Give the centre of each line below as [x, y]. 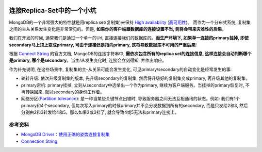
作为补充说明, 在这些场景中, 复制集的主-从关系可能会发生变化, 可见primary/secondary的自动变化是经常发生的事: [120, 69]
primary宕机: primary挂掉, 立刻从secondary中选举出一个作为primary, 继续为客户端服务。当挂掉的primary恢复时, [133, 85]
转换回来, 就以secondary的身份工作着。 [65, 92]
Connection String [39, 141]
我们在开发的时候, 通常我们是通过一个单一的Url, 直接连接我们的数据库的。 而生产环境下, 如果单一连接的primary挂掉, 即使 [129, 38]
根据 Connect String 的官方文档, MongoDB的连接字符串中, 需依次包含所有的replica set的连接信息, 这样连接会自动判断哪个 [130, 54]
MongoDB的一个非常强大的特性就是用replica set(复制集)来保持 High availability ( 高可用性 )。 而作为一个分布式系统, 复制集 [130, 22]
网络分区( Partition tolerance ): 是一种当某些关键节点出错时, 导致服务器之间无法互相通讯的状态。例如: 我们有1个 [131, 99]
